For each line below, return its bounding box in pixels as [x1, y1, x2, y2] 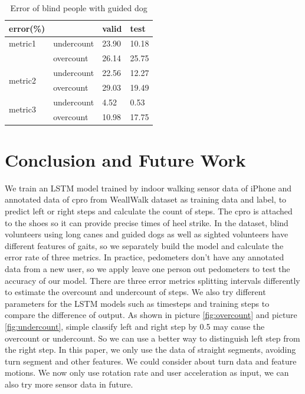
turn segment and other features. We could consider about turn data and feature [5, 355, 297, 367]
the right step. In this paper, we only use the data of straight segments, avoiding [5, 343, 296, 356]
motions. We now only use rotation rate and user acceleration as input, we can [5, 366, 289, 379]
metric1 [9, 37, 36, 49]
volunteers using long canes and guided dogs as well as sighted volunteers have [5, 228, 288, 240]
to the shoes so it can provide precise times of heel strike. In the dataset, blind [5, 216, 288, 229]
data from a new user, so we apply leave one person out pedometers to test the [5, 263, 290, 275]
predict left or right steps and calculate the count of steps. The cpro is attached [5, 205, 293, 217]
